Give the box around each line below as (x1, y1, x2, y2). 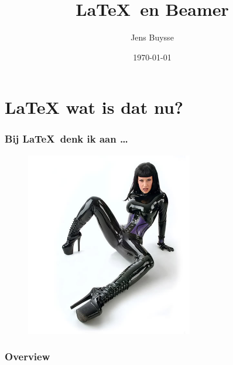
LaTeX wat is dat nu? (5, 95, 184, 119)
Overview (5, 349, 50, 364)
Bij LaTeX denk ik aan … (5, 131, 128, 146)
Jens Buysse (131, 31, 174, 43)
